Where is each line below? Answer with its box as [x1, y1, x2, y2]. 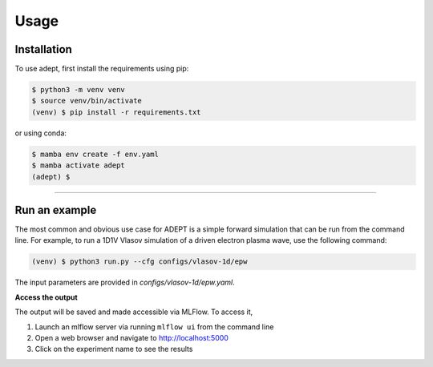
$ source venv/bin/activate [31, 96, 142, 106]
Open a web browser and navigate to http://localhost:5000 [34, 333, 229, 342]
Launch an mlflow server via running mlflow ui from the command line [34, 321, 274, 332]
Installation [14, 42, 72, 56]
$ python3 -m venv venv [31, 85, 126, 95]
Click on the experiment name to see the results [34, 345, 193, 354]
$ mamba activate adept [31, 161, 126, 170]
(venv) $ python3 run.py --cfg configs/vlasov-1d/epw [31, 257, 248, 266]
